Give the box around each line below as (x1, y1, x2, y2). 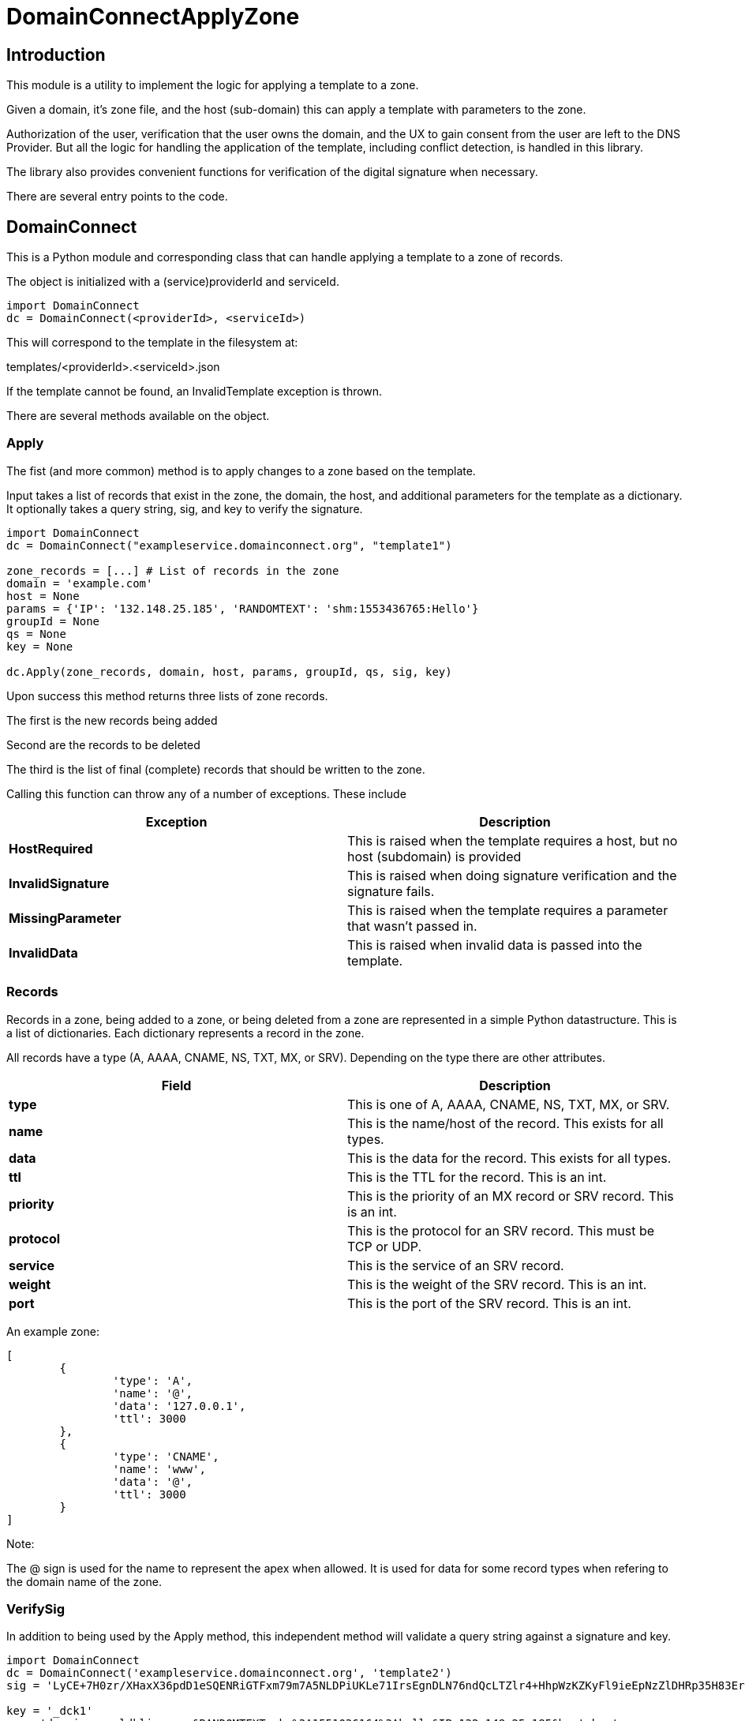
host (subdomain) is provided (347, 848, 522, 864)
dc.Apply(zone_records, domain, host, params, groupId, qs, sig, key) (6, 665, 452, 678)
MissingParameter (9, 909, 122, 926)
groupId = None (6, 614, 100, 628)
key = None (6, 639, 73, 653)
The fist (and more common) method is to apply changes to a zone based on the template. (6, 463, 476, 478)
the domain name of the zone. (6, 1574, 163, 1588)
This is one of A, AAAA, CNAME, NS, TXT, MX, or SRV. (347, 1096, 670, 1112)
